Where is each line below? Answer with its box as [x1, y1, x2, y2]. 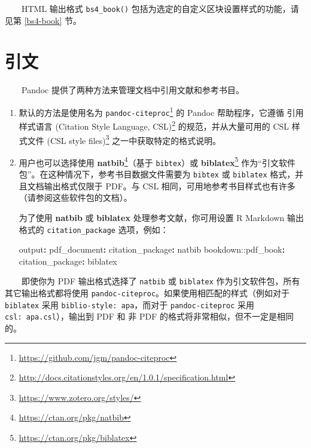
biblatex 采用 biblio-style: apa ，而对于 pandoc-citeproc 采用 [5, 298, 255, 311]
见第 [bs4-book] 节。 [5, 14, 82, 26]
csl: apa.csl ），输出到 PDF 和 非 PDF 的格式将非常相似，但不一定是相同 [5, 310, 294, 323]
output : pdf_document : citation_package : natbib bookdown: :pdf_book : [19, 243, 285, 256]
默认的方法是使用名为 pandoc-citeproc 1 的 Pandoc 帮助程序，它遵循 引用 [19, 104, 304, 118]
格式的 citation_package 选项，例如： [19, 223, 169, 235]
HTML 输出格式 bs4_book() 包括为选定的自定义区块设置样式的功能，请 [22, 2, 299, 14]
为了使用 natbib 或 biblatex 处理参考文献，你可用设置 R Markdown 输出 [19, 211, 304, 223]
